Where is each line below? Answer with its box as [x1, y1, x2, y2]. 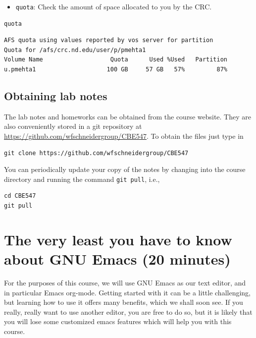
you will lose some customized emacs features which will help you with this [4, 316, 232, 327]
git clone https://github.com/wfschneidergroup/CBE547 [4, 149, 189, 157]
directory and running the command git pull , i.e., [4, 173, 160, 184]
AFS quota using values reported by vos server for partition [4, 37, 213, 44]
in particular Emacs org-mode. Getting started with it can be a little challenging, [4, 287, 251, 297]
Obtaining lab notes [4, 88, 107, 104]
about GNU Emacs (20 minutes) [4, 249, 231, 269]
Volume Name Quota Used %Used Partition [4, 56, 228, 63]
